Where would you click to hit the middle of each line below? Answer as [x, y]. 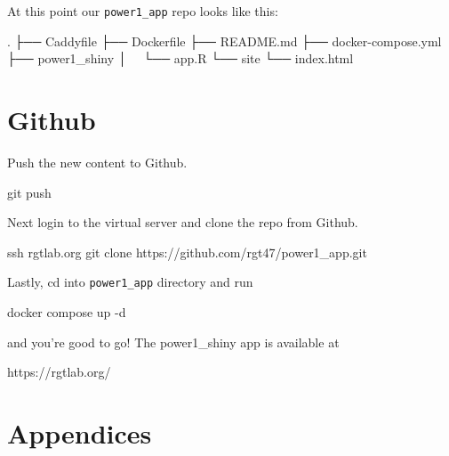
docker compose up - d [67, 312]
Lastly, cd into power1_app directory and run [130, 282]
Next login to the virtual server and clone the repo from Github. [183, 222]
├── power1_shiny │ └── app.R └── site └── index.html [180, 58]
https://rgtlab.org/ [59, 372]
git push [29, 192]
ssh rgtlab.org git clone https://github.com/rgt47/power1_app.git [187, 252]
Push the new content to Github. [97, 162]
